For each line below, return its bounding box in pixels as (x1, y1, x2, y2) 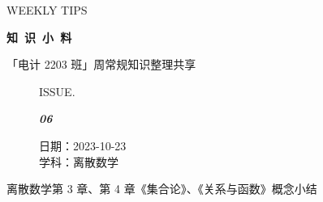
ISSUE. (39, 82, 75, 99)
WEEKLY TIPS (6, 2, 88, 18)
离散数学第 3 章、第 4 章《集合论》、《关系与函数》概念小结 (6, 180, 317, 197)
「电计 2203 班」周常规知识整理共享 (6, 56, 196, 73)
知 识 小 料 (6, 28, 72, 45)
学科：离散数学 (39, 153, 118, 170)
